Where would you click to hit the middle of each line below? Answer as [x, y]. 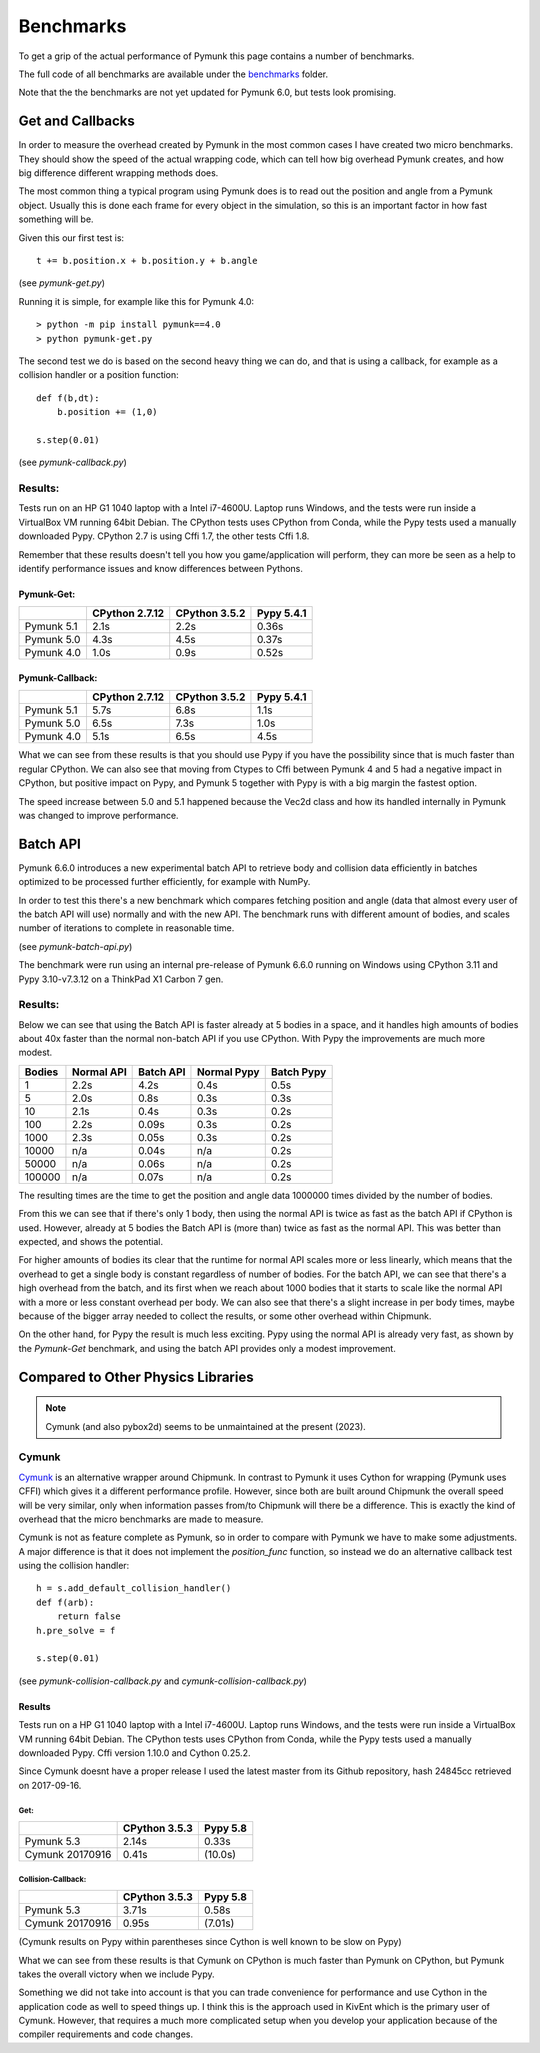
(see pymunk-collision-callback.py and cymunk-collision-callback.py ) [162, 1681]
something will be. [56, 219]
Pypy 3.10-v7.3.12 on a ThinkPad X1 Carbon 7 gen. [121, 979]
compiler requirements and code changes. [106, 2034]
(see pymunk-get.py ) [61, 283]
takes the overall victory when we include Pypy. [116, 1974]
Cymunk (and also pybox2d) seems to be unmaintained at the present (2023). [206, 1426]
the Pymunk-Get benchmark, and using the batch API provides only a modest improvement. [207, 1348]
